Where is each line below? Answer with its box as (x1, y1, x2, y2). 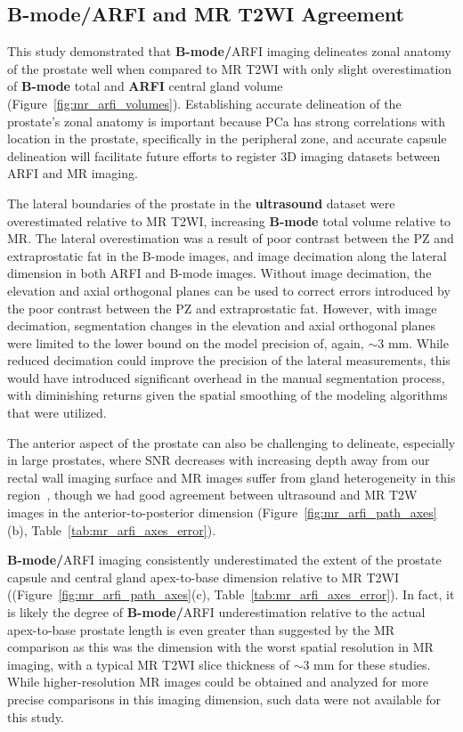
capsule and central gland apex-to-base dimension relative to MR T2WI (7, 567, 399, 586)
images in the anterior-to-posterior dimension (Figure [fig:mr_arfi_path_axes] (7, 503, 437, 522)
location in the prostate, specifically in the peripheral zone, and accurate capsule (7, 129, 447, 148)
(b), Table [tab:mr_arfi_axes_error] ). (7, 520, 216, 539)
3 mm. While (378, 333, 449, 352)
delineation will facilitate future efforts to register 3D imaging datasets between (7, 146, 441, 165)
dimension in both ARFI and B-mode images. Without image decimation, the (7, 264, 432, 282)
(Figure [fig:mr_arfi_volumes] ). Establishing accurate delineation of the (7, 94, 402, 112)
